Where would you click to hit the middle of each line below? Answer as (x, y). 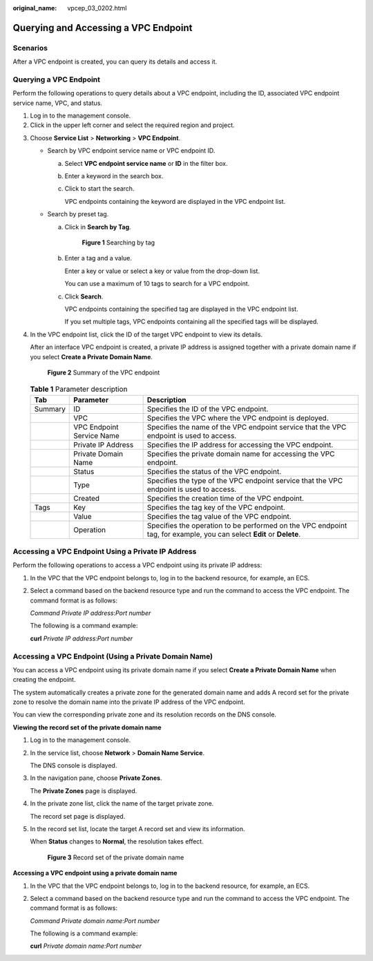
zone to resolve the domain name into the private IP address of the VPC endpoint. (129, 702)
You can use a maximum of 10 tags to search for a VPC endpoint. (157, 284)
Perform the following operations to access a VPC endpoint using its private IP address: (137, 565)
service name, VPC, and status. (58, 103)
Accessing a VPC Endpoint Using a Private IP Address (105, 551)
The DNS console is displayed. (74, 765)
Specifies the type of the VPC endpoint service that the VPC (245, 480)
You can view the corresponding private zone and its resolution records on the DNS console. (144, 714)
